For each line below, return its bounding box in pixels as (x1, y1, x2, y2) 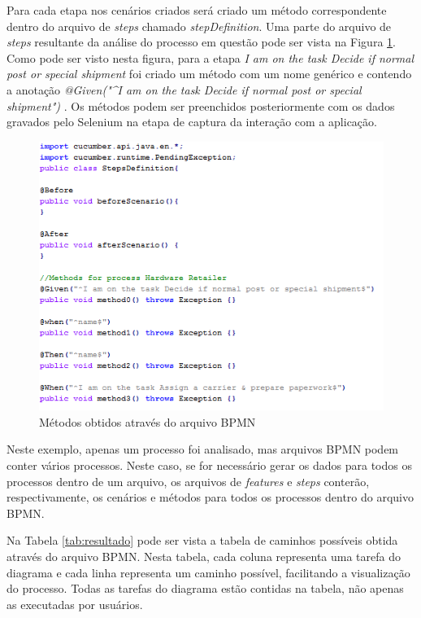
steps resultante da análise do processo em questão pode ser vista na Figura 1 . (7, 33, 396, 50)
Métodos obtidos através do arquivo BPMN (39, 413, 256, 430)
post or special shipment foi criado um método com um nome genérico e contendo (7, 65, 412, 82)
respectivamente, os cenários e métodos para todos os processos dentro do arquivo (7, 489, 414, 506)
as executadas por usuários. (7, 595, 143, 612)
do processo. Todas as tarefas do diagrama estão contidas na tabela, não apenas (7, 580, 404, 597)
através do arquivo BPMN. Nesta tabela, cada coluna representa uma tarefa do (7, 547, 401, 564)
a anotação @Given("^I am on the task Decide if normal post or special (7, 81, 362, 98)
